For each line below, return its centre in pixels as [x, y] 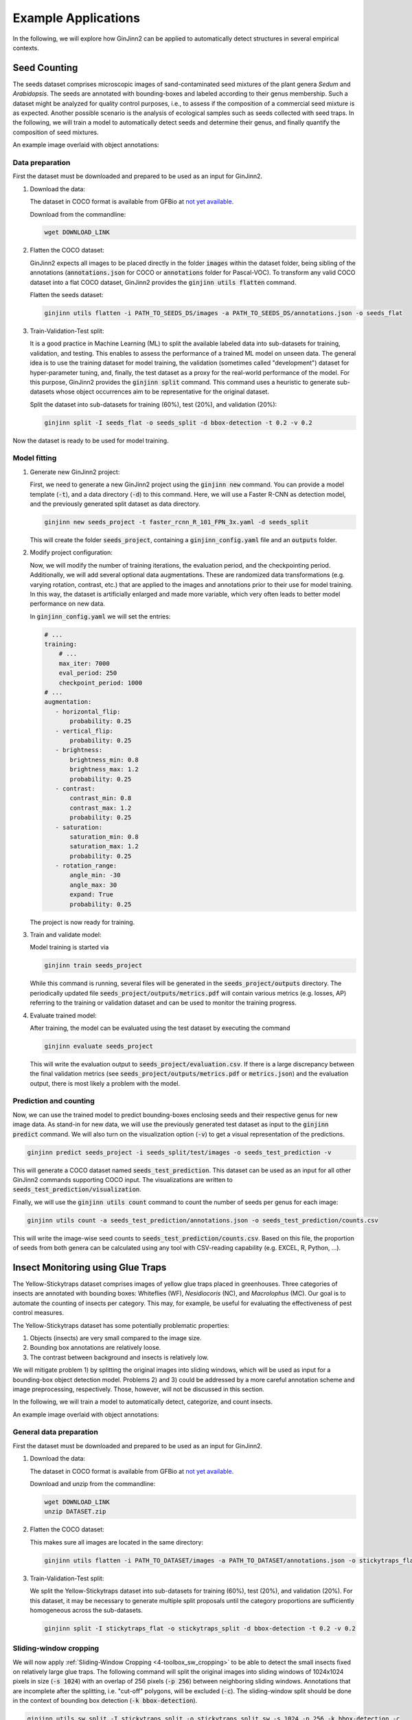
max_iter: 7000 [84, 663]
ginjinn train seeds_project [93, 966]
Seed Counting [45, 68]
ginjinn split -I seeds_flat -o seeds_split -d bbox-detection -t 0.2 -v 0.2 [178, 422]
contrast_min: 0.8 [101, 798]
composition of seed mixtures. [56, 132]
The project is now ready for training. [82, 922]
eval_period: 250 [88, 673]
